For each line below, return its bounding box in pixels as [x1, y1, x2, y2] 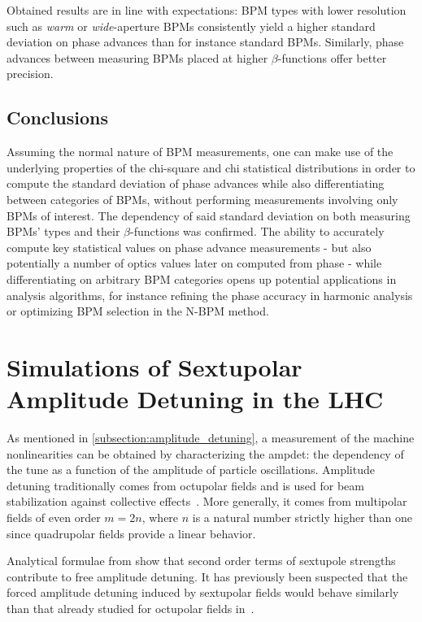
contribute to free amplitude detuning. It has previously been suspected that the [7, 568, 408, 585]
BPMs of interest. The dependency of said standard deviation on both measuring [7, 207, 411, 224]
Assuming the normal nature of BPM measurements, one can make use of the [7, 143, 394, 160]
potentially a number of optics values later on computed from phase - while [7, 254, 382, 272]
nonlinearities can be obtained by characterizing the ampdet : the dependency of [7, 445, 404, 462]
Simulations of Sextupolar [7, 350, 302, 383]
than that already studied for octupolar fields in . [7, 599, 255, 616]
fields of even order [7, 508, 101, 525]
